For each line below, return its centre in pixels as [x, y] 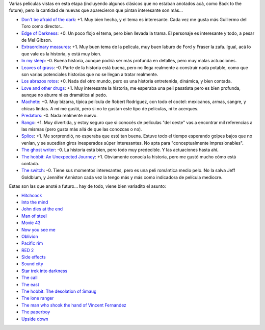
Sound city [32, 264]
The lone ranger [38, 298]
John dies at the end [42, 209]
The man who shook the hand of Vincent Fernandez [74, 305]
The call [29, 278]
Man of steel [34, 216]
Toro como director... [42, 26]
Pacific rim [32, 243]
